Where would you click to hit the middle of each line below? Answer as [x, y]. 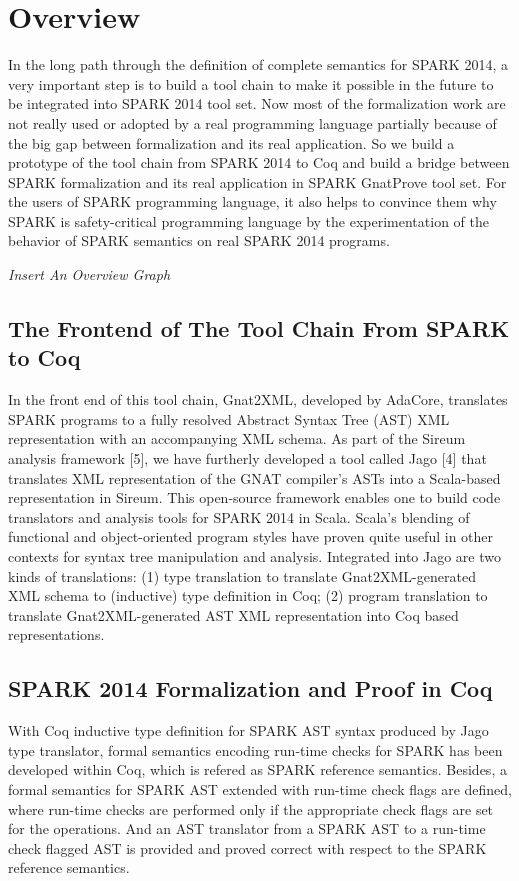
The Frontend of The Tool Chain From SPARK [259, 328]
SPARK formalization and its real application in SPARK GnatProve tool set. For [257, 181]
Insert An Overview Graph [89, 274]
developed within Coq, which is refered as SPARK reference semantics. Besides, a [257, 769]
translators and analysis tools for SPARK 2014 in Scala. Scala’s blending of [239, 516]
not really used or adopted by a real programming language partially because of [252, 122]
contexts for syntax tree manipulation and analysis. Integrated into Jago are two [254, 556]
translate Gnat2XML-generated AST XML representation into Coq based [233, 614]
